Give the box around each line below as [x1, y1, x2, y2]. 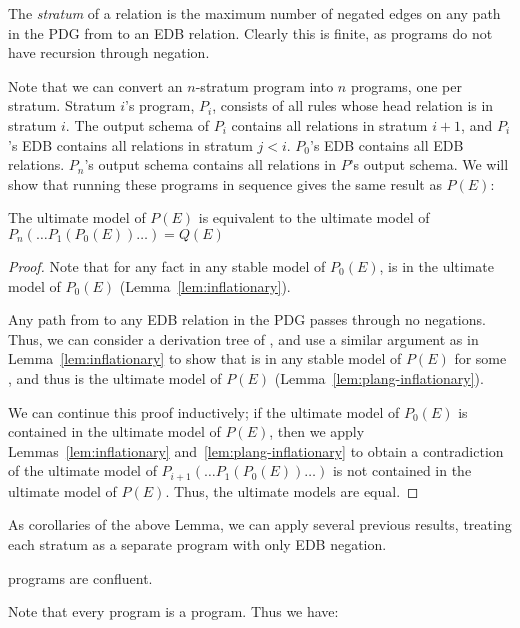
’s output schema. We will [349, 154, 509, 175]
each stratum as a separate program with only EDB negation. [8, 533, 387, 554]
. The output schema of [65, 114, 210, 135]
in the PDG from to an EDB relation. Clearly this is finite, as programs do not [8, 22, 493, 43]
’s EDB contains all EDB [310, 134, 464, 155]
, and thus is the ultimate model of [8, 367, 222, 388]
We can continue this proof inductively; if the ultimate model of [8, 401, 400, 422]
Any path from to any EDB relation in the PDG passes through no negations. [8, 309, 486, 330]
